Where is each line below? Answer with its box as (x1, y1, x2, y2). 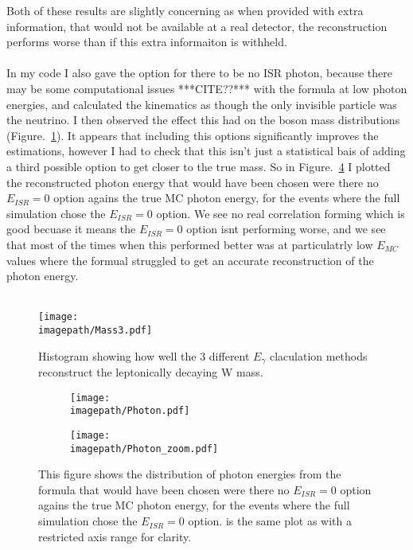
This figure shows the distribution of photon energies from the (38, 466, 341, 482)
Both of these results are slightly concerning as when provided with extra (6, 2, 364, 18)
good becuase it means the (6, 220, 136, 237)
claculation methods (269, 347, 368, 364)
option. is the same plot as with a (188, 513, 353, 529)
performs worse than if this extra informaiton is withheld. (6, 33, 287, 50)
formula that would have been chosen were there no (38, 481, 290, 497)
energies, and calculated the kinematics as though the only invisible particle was (6, 96, 397, 112)
